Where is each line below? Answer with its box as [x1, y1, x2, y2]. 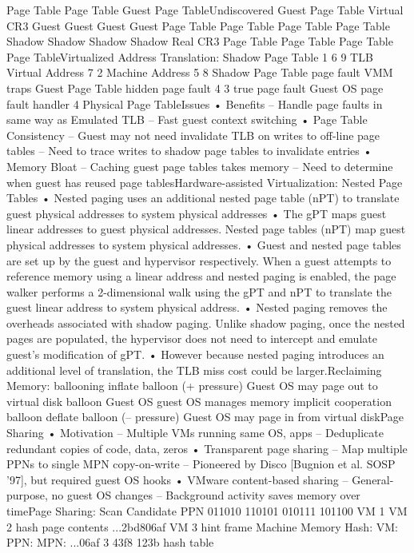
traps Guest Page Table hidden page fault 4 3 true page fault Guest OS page [6, 79, 384, 96]
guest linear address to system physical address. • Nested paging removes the [6, 299, 388, 316]
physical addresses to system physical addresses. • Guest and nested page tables [6, 236, 401, 253]
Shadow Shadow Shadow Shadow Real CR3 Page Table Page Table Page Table [6, 33, 393, 50]
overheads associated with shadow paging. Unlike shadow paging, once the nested [6, 314, 405, 331]
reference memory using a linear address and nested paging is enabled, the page [6, 268, 396, 284]
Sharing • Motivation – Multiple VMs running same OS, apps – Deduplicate [6, 424, 384, 441]
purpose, [6, 487, 48, 503]
